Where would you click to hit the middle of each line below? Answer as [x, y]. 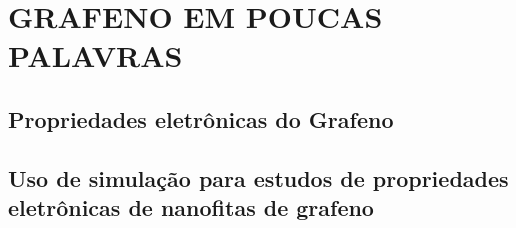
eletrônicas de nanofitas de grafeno [191, 207]
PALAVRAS [95, 55]
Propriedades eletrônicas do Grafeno [201, 118]
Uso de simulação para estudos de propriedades [258, 177]
